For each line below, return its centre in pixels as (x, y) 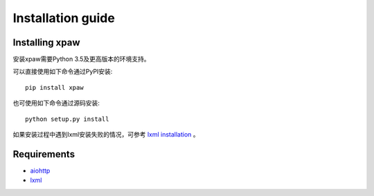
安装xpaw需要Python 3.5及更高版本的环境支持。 (81, 59)
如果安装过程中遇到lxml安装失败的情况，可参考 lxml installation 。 (106, 135)
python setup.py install (67, 119)
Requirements (44, 154)
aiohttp (40, 170)
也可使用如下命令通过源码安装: (56, 103)
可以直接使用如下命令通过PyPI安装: (63, 72)
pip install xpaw (54, 87)
